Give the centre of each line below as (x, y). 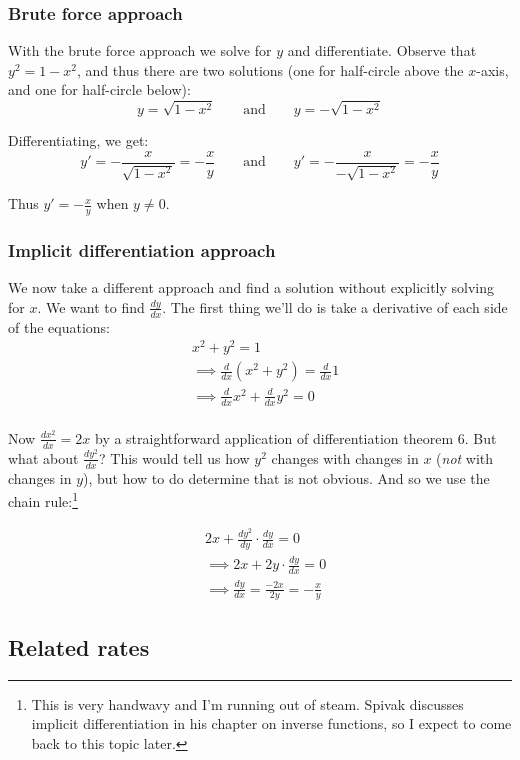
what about (43, 457)
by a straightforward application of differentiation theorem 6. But (295, 437)
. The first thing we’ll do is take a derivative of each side (335, 306)
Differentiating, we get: (78, 140)
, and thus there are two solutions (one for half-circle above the (270, 69)
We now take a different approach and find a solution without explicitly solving (251, 287)
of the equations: (59, 326)
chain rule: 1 (43, 499)
